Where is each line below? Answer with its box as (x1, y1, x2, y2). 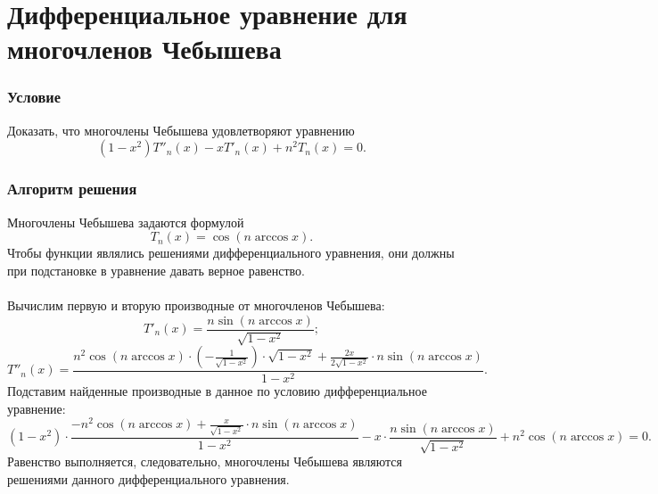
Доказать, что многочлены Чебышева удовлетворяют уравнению (7, 120, 355, 139)
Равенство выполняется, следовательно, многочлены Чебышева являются (7, 452, 402, 471)
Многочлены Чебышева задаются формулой (7, 212, 244, 231)
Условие (7, 86, 61, 108)
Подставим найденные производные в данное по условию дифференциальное (7, 382, 427, 400)
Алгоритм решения (7, 177, 137, 200)
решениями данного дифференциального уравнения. (7, 470, 290, 489)
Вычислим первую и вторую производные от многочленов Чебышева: (7, 295, 385, 314)
